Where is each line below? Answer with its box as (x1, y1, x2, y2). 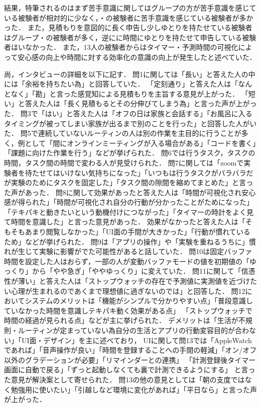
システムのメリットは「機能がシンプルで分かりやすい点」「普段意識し (25, 295, 253, 306)
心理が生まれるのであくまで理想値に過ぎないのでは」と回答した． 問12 (11, 285, 245, 296)
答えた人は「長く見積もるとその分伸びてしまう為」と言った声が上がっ (25, 98, 257, 109)
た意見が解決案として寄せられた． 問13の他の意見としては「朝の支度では (4, 374, 245, 384)
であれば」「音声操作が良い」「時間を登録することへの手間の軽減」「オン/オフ (4, 345, 257, 355)
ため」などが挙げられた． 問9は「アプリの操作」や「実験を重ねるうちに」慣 (4, 236, 256, 247)
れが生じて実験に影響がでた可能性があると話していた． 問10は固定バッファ (4, 246, 252, 257)
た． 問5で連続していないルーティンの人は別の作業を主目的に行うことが (4, 128, 241, 138)
